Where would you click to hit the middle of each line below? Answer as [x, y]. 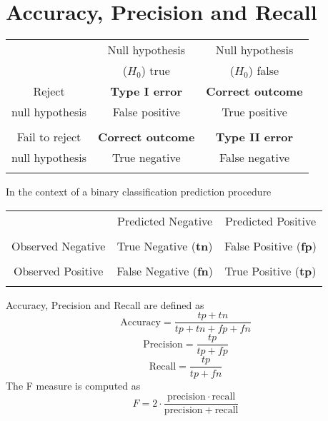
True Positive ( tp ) [270, 270]
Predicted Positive [270, 220]
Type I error [146, 91]
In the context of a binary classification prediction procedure [139, 192]
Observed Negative [59, 245]
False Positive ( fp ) [270, 245]
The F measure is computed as [73, 385]
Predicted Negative [165, 220]
